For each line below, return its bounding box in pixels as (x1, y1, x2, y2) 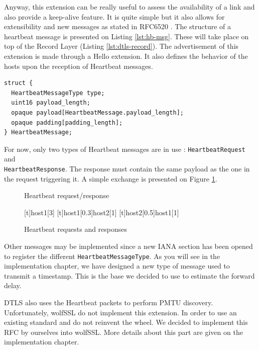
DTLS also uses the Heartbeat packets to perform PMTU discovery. (4, 297, 213, 308)
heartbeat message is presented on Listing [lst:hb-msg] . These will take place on (4, 31, 249, 41)
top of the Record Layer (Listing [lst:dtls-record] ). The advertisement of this (4, 41, 239, 51)
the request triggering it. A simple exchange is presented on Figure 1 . (4, 173, 217, 184)
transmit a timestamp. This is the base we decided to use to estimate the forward (4, 270, 255, 281)
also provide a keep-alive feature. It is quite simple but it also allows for (4, 11, 225, 22)
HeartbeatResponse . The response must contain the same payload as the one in (4, 163, 250, 173)
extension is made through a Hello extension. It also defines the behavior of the (4, 50, 248, 61)
